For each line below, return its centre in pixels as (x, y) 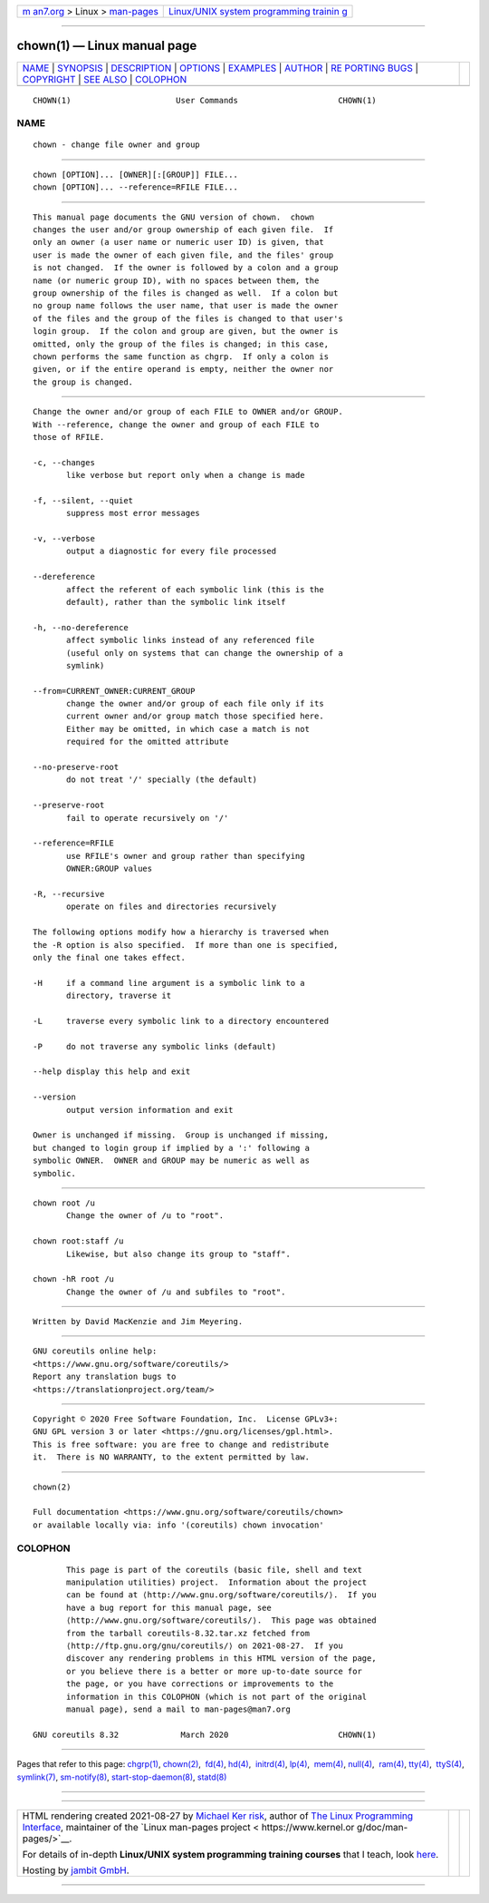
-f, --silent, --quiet (83, 500)
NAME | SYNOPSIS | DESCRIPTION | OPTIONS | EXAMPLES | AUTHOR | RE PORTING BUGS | (221, 68)
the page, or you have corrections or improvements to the (200, 1684)
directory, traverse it (119, 996)
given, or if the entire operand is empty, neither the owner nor (183, 369)
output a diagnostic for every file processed (171, 551)
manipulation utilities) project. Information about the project (217, 1582)
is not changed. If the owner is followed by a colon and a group (186, 268)
